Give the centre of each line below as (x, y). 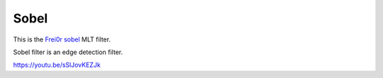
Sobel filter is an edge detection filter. (68, 52)
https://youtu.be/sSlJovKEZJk (57, 65)
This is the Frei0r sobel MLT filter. (62, 39)
